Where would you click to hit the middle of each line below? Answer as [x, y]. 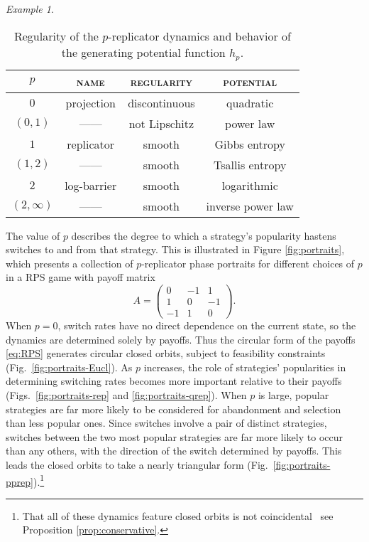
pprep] [20, 481]
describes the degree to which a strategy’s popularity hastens [204, 235]
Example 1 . [30, 9]
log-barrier [91, 185]
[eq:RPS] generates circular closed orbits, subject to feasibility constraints [166, 353]
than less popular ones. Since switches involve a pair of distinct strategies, [166, 423]
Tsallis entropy [250, 164]
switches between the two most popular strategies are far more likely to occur [174, 436]
